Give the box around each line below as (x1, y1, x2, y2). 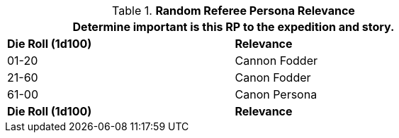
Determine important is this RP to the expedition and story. (72, 20, 395, 34)
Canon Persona (235, 87, 317, 101)
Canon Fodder (235, 70, 311, 84)
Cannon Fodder (235, 54, 317, 68)
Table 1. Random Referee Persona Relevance (112, 4, 355, 18)
